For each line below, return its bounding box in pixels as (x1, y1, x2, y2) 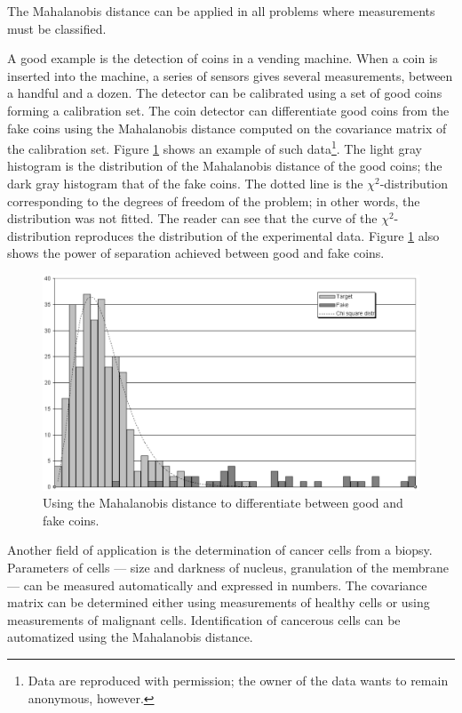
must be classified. (7, 19, 107, 37)
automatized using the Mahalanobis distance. (7, 628, 253, 646)
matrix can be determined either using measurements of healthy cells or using (7, 593, 430, 612)
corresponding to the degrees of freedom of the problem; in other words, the (7, 191, 420, 210)
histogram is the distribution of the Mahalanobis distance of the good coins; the (7, 156, 442, 175)
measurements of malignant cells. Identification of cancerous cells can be (7, 610, 401, 629)
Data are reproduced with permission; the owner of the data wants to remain (28, 670, 449, 689)
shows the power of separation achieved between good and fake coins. (7, 244, 385, 262)
